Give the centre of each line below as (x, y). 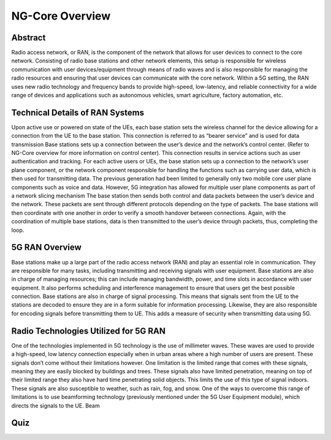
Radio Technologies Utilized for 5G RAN (88, 331)
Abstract (29, 38)
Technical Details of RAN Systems (78, 112)
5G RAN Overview (47, 248)
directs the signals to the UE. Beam (56, 405)
